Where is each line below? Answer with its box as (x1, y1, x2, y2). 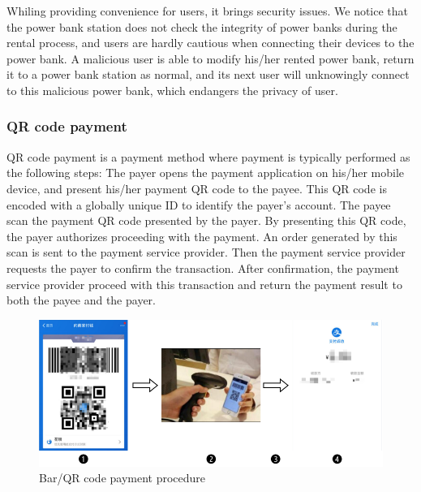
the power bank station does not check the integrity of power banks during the (6, 18, 397, 35)
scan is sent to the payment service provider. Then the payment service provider (6, 244, 406, 261)
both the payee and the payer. (6, 291, 156, 309)
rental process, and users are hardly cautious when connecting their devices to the (6, 34, 415, 51)
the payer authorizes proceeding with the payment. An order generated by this (6, 227, 397, 244)
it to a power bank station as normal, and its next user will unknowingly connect (6, 66, 410, 83)
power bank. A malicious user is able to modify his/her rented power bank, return (6, 50, 415, 67)
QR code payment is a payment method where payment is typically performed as (6, 148, 410, 165)
